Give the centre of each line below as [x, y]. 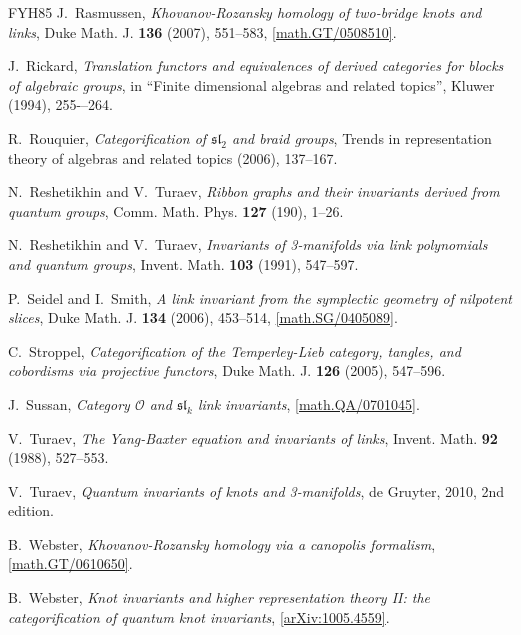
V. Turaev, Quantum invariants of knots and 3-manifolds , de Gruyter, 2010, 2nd [256, 490]
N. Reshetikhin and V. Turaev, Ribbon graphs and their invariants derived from [254, 191]
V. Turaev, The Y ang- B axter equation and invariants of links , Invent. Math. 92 [253, 437]
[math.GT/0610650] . [70, 563]
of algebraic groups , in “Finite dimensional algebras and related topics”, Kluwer [251, 84]
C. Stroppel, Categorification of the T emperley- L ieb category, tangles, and [234, 350]
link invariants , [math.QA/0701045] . [308, 403]
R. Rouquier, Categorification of [107, 137]
